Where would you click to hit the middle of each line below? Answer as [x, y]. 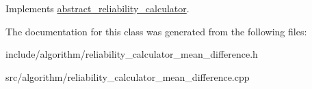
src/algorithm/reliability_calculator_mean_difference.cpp [128, 76]
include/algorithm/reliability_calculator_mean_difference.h [132, 54]
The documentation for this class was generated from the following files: [156, 31]
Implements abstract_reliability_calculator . [97, 8]
